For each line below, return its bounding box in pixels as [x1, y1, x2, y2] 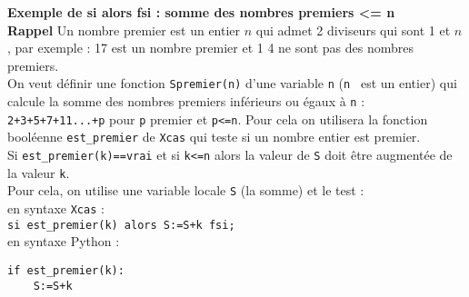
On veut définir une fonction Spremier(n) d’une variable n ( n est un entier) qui [7, 74, 457, 93]
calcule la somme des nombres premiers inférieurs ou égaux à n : [7, 92, 365, 111]
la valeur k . [7, 163, 70, 182]
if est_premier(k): [7, 263, 125, 277]
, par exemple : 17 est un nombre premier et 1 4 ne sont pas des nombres [7, 38, 414, 57]
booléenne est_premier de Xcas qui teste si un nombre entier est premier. [7, 127, 421, 146]
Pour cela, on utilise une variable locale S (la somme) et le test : [7, 181, 364, 200]
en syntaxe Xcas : [7, 198, 105, 217]
